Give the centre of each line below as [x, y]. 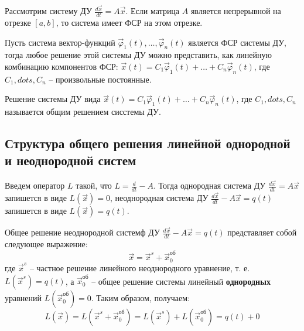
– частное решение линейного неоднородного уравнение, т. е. [140, 267]
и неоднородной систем [71, 160]
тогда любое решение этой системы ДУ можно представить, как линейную [138, 55]
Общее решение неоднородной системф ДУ [82, 232]
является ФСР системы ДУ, [237, 42]
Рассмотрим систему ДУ [48, 11]
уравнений [23, 298]
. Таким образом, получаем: [141, 298]
